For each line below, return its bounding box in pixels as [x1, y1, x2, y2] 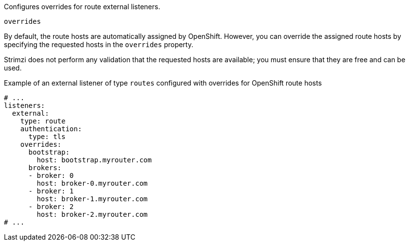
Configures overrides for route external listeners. [4, 2, 160, 11]
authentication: [20, 125, 82, 133]
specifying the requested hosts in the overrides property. [4, 40, 193, 49]
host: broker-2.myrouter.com [37, 210, 148, 218]
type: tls [28, 133, 66, 140]
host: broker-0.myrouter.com [37, 179, 148, 187]
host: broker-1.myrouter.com [37, 195, 148, 203]
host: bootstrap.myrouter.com [37, 156, 152, 164]
